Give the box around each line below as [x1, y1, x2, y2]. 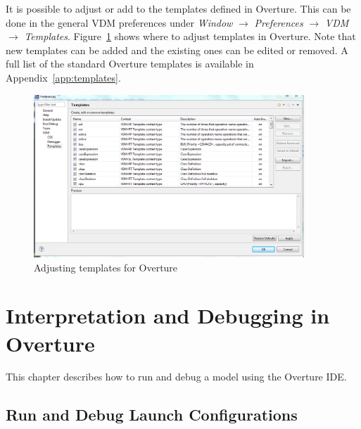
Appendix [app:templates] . [6, 70, 121, 84]
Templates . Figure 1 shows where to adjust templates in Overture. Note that [24, 29, 356, 44]
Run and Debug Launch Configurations [6, 404, 298, 425]
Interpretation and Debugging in [6, 301, 330, 330]
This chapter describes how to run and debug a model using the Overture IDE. [6, 369, 347, 384]
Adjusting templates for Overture [34, 260, 178, 274]
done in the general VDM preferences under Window [6, 15, 233, 30]
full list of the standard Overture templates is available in [6, 56, 254, 71]
